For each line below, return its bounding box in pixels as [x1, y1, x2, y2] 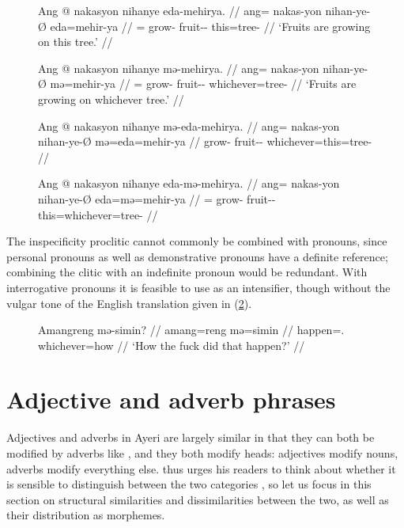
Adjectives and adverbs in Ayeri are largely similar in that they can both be [6, 429, 375, 446]
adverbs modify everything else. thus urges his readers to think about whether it [6, 460, 396, 477]
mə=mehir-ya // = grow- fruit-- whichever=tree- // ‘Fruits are [50, 75, 357, 92]
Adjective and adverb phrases [6, 383, 336, 416]
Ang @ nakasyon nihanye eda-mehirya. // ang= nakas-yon [38, 2, 322, 18]
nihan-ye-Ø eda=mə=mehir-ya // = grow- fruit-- [38, 190, 276, 207]
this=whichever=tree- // [38, 206, 158, 222]
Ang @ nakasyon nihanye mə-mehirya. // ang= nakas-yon [38, 59, 319, 76]
